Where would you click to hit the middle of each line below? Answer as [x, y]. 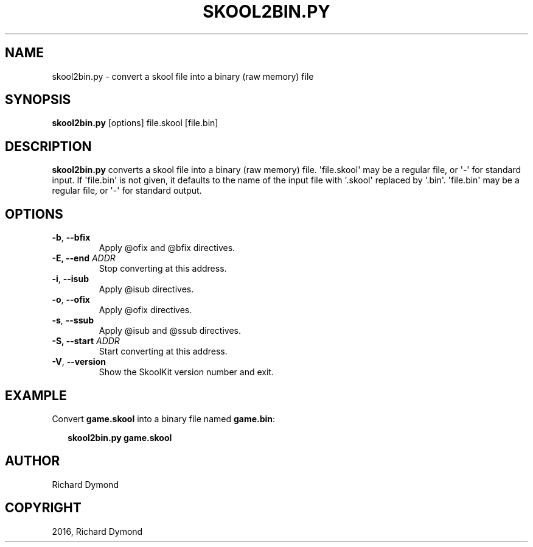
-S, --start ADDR [86, 341]
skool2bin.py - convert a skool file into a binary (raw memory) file [183, 76]
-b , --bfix [71, 238]
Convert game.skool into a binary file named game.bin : [164, 418]
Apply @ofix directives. [145, 310]
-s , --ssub [73, 320]
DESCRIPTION [48, 146]
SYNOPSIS [38, 100]
